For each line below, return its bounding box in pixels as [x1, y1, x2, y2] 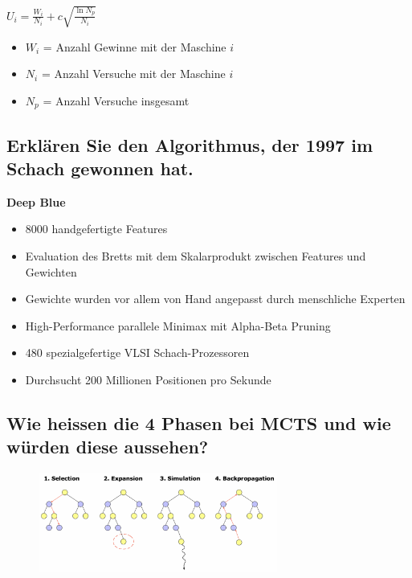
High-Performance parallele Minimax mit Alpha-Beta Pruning [25, 317, 331, 334]
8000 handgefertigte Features [25, 220, 168, 237]
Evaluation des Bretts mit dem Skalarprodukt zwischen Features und [25, 247, 366, 264]
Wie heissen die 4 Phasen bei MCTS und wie [6, 410, 391, 435]
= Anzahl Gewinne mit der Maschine [43, 38, 226, 55]
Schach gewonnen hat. [6, 155, 194, 180]
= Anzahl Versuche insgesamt [43, 92, 190, 109]
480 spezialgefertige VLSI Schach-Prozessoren [25, 344, 250, 361]
